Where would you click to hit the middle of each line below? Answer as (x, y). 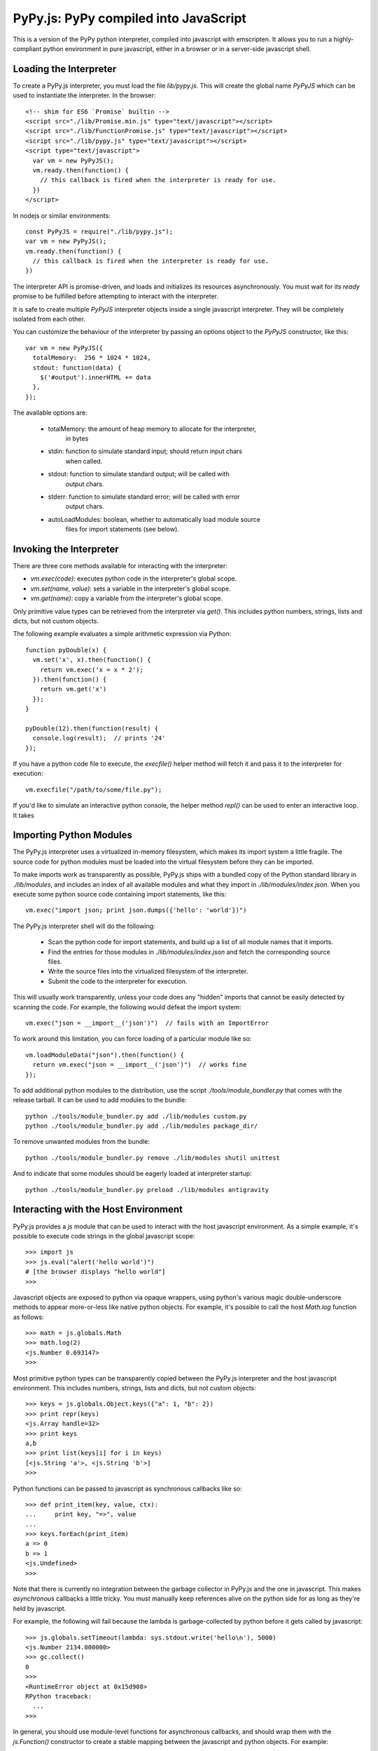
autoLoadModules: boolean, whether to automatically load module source (154, 519)
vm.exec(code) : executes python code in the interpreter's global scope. (134, 579)
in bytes (77, 438)
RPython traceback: (59, 1696)
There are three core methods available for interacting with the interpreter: (120, 566)
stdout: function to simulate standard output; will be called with (139, 474)
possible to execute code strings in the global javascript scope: (104, 1236)
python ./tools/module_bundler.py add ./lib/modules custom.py (136, 1116)
